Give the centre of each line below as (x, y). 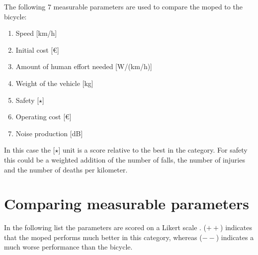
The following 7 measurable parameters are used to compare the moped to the (123, 6)
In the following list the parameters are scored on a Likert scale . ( (105, 227)
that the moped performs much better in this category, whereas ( (103, 237)
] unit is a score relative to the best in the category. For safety (153, 150)
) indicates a (235, 237)
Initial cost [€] (37, 49)
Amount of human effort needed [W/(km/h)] (84, 66)
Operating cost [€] (43, 117)
